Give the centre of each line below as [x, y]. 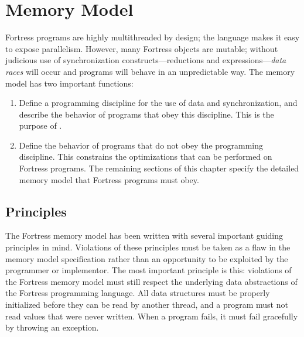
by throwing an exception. [52, 327]
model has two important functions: [69, 83]
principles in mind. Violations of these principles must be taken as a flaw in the [148, 247]
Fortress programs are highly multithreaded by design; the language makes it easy [153, 37]
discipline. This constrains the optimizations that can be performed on [146, 157]
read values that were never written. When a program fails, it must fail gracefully [152, 316]
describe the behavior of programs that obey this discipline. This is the [146, 114]
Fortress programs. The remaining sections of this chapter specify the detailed [159, 168]
